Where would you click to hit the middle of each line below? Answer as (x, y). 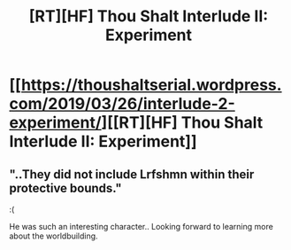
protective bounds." (65, 188)
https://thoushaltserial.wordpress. (151, 85)
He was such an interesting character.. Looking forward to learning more (142, 227)
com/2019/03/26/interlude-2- (123, 104)
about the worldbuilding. (54, 236)
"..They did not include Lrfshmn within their (132, 174)
